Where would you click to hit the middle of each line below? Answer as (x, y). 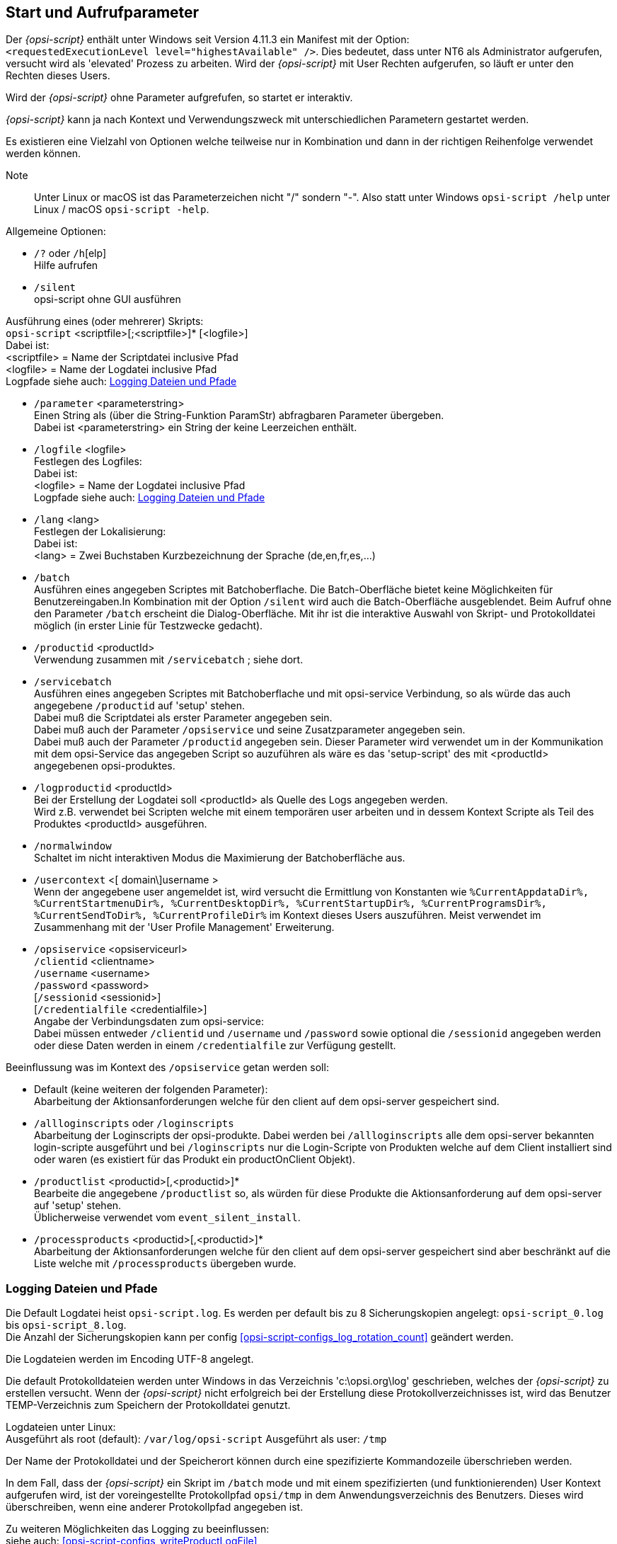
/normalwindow (73, 846)
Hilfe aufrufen (66, 265)
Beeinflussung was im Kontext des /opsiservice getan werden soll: (167, 1068)
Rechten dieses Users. (58, 76)
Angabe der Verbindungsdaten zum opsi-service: (149, 1022)
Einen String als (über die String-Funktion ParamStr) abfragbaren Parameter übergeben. (239, 416)
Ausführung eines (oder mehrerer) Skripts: (105, 321)
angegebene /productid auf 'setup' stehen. (140, 706)
